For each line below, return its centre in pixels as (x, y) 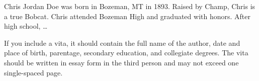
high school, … (26, 26)
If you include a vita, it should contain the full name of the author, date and (122, 43)
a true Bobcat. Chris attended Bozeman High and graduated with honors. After (127, 16)
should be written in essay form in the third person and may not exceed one (121, 62)
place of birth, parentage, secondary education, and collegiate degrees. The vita (126, 53)
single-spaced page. (33, 72)
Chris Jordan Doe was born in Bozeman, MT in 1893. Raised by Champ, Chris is (130, 6)
